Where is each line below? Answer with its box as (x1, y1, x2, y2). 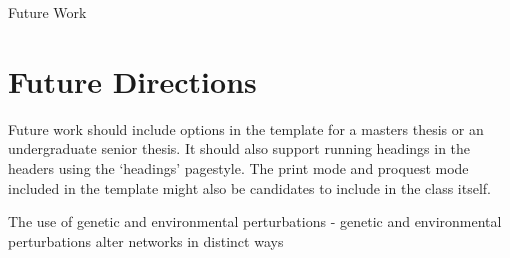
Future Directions (8, 60, 257, 101)
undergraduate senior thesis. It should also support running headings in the (8, 138, 471, 159)
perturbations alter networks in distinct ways (8, 230, 284, 251)
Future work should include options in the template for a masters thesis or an (8, 118, 484, 139)
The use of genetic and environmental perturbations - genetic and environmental (8, 211, 502, 232)
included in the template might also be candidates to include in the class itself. (8, 177, 491, 198)
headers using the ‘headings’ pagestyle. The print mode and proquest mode (8, 157, 469, 178)
